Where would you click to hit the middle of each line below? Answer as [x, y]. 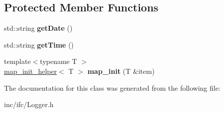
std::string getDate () [38, 28]
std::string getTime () [39, 44]
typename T [58, 61]
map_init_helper [31, 71]
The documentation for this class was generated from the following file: [112, 87]
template [17, 61]
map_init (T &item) [121, 71]
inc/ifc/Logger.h [29, 104]
